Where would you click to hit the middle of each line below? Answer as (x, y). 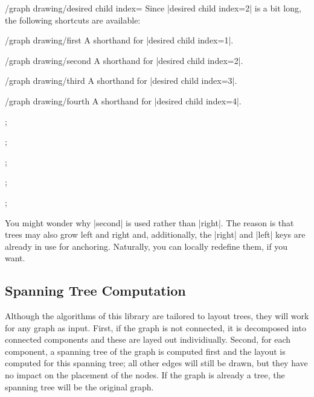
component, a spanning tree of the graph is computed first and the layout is (145, 351)
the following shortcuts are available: (73, 20)
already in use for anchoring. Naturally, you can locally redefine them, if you (146, 246)
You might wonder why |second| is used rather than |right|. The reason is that (149, 222)
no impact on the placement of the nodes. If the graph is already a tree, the (145, 375)
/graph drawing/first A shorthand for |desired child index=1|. (119, 40)
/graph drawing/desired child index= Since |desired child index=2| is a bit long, (153, 8)
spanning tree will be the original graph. (79, 386)
